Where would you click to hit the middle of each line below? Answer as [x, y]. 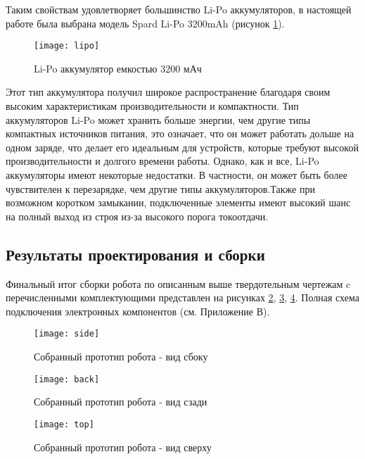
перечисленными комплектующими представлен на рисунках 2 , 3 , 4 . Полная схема [182, 297]
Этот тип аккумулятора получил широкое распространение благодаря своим [168, 92]
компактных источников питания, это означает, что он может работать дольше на [180, 133]
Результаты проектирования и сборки [135, 254]
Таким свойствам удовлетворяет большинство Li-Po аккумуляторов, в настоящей [179, 9]
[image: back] [67, 379]
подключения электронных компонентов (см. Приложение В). [138, 311]
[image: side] [67, 334]
